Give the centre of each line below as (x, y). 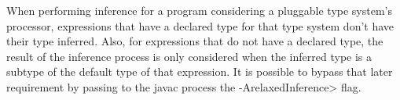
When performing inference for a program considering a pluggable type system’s (199, 10)
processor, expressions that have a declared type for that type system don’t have (200, 25)
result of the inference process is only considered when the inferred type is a (189, 56)
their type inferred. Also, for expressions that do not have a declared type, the (195, 41)
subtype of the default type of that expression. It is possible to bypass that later (200, 71)
